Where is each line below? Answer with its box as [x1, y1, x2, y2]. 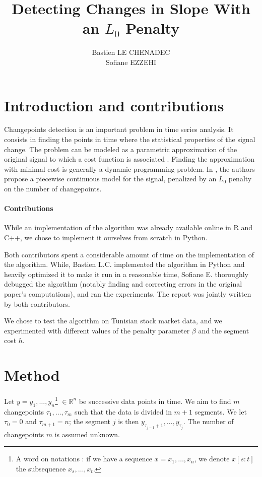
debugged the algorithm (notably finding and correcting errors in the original [4, 279, 242, 289]
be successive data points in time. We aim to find [79, 395, 231, 406]
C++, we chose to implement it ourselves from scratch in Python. [4, 232, 208, 242]
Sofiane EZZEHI [106, 56, 156, 67]
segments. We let [194, 406, 247, 417]
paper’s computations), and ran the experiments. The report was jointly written [4, 288, 251, 299]
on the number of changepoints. [4, 183, 102, 193]
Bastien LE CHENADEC [92, 47, 170, 57]
